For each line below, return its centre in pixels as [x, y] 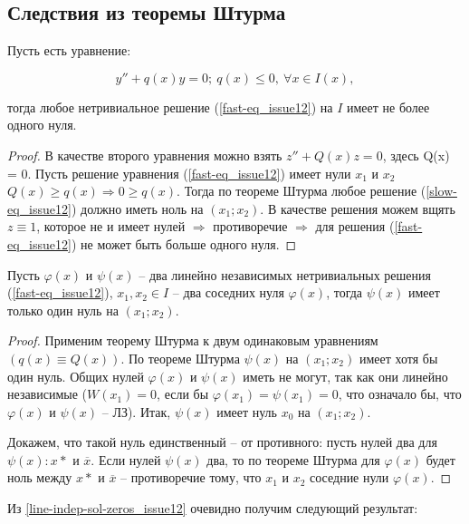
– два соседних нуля [228, 292]
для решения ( [355, 226]
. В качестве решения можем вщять [358, 208]
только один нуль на [63, 310]
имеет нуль [247, 411]
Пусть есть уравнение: [69, 50]
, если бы [183, 394]
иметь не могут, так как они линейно [345, 376]
